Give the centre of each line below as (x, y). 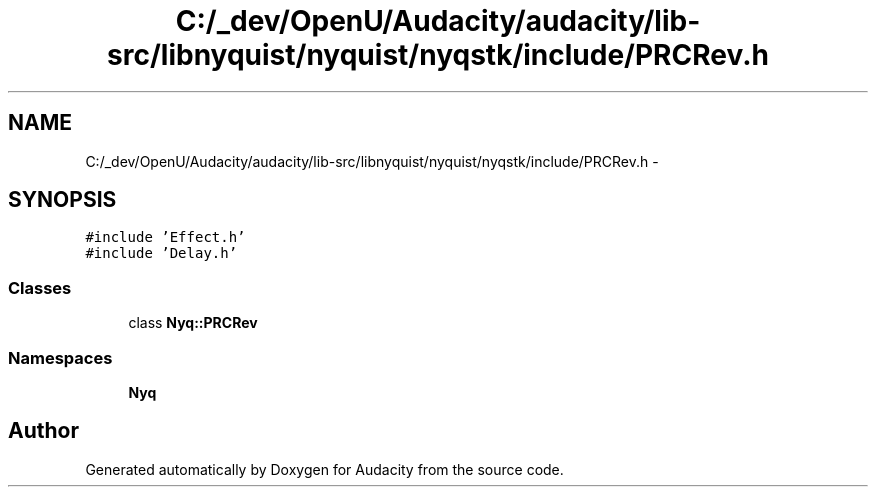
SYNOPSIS (62, 200)
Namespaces (60, 357)
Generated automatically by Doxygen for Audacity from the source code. (324, 469)
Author (43, 431)
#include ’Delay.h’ (161, 253)
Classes (40, 287)
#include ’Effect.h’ (165, 237)
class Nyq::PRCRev (193, 323)
